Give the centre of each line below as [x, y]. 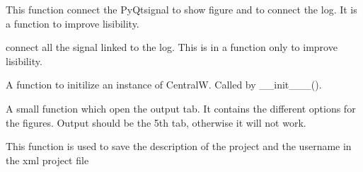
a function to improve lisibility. [73, 23]
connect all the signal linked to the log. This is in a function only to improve [172, 47]
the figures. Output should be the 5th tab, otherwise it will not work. [156, 122]
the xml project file [47, 160]
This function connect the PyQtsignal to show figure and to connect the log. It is [181, 9]
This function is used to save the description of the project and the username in [179, 146]
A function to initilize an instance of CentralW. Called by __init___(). [164, 85]
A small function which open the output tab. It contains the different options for [181, 108]
